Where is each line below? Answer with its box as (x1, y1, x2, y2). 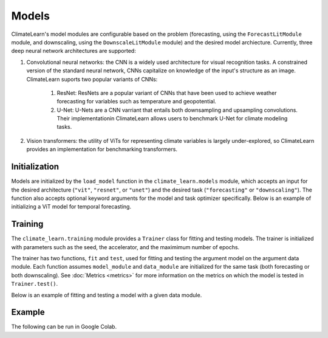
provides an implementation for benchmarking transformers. (26, 146, 177, 153)
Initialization (11, 162, 60, 172)
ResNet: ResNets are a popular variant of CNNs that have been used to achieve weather (56, 89, 277, 97)
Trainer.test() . (11, 280, 58, 288)
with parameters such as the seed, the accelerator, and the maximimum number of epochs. (11, 243, 240, 250)
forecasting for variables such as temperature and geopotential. (56, 98, 217, 105)
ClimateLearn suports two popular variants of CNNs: (26, 75, 158, 83)
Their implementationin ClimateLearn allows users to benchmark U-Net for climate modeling (56, 115, 288, 122)
